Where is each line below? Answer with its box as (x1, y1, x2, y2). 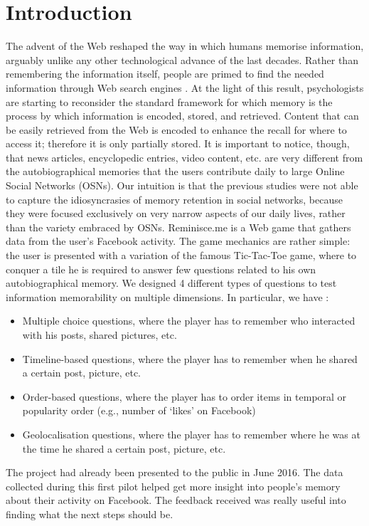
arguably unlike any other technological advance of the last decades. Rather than (6, 52, 358, 67)
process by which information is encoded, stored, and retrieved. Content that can (6, 108, 359, 123)
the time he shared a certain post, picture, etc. (22, 441, 226, 456)
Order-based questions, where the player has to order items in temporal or (22, 389, 347, 404)
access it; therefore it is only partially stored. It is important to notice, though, (6, 136, 350, 151)
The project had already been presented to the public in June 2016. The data (6, 465, 343, 480)
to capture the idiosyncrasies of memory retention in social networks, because (6, 191, 343, 206)
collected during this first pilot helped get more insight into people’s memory (6, 478, 341, 493)
